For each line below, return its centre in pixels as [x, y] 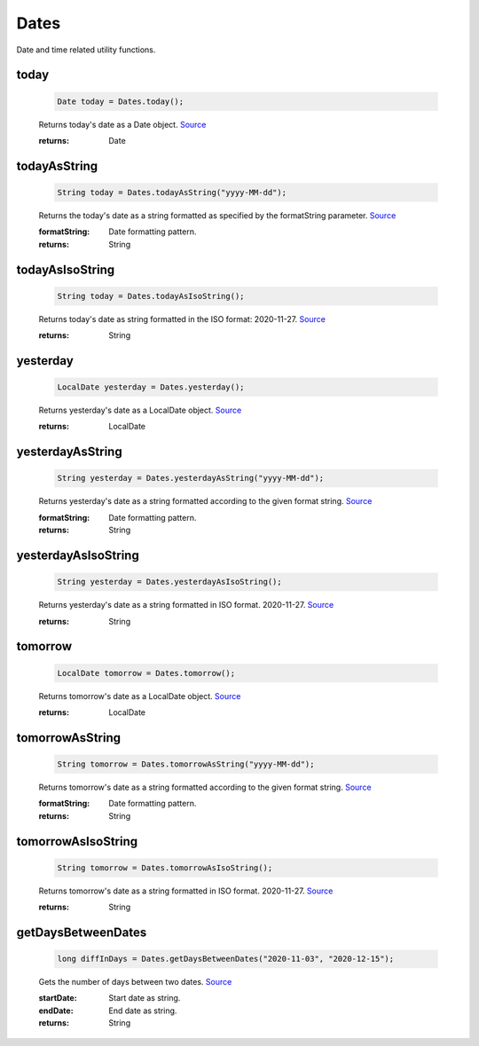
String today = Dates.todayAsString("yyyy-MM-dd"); [172, 192]
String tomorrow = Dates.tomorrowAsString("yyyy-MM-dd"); [186, 764]
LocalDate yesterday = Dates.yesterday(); [151, 387]
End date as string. [143, 1011]
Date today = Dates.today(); [121, 101]
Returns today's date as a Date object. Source [122, 124]
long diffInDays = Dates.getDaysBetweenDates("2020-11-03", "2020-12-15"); [226, 959]
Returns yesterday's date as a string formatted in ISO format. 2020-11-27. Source [186, 605]
